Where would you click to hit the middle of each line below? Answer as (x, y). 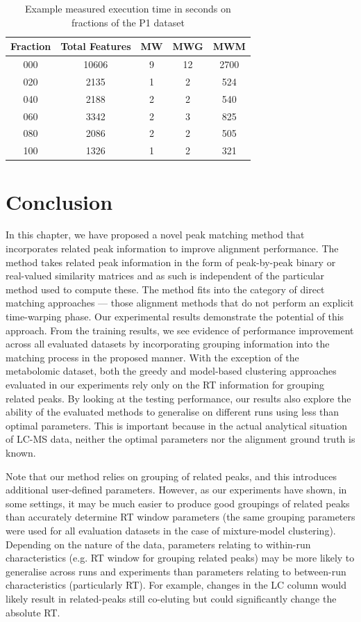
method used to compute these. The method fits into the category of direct (165, 289)
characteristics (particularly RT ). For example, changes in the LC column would (176, 585)
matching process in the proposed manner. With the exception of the (152, 357)
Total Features (96, 46)
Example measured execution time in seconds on (128, 8)
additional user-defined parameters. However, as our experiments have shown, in (176, 490)
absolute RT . (33, 612)
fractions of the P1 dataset (128, 22)
